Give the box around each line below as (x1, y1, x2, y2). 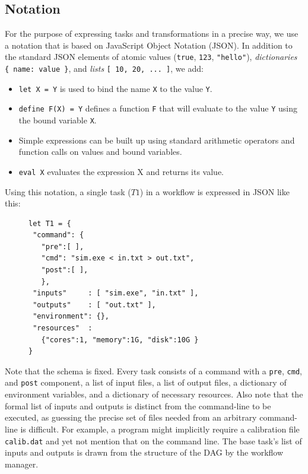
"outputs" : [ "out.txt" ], (33, 300, 156, 309)
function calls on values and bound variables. (18, 145, 182, 158)
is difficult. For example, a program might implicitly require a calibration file (20, 422, 300, 435)
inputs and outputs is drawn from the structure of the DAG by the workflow (5, 446, 284, 459)
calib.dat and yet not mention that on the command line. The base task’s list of (5, 434, 302, 447)
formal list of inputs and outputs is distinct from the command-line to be (5, 399, 271, 412)
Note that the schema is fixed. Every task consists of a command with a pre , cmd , (5, 364, 302, 377)
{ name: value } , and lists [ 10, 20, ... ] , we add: (5, 62, 204, 75)
